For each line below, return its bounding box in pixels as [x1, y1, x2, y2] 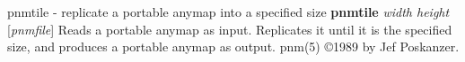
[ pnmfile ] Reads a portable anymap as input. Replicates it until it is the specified [7, 19, 452, 38]
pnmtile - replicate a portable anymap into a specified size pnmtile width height [7, 3, 450, 20]
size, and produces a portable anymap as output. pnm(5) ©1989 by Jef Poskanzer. [7, 37, 460, 56]
